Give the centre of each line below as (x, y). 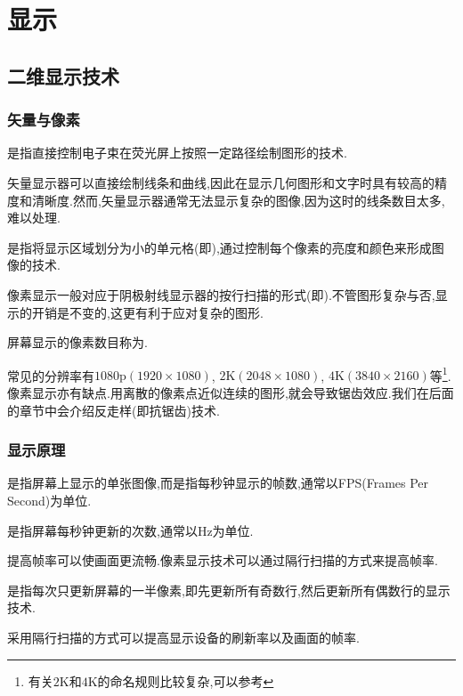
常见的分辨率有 (51, 375)
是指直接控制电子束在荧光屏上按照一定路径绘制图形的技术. (177, 153)
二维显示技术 (63, 75)
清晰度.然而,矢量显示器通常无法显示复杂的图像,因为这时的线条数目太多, (238, 200)
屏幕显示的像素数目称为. (77, 342)
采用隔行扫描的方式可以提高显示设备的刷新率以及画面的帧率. (183, 637)
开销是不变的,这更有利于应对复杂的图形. (147, 312)
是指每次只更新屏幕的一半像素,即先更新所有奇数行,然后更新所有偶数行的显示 (229, 590)
